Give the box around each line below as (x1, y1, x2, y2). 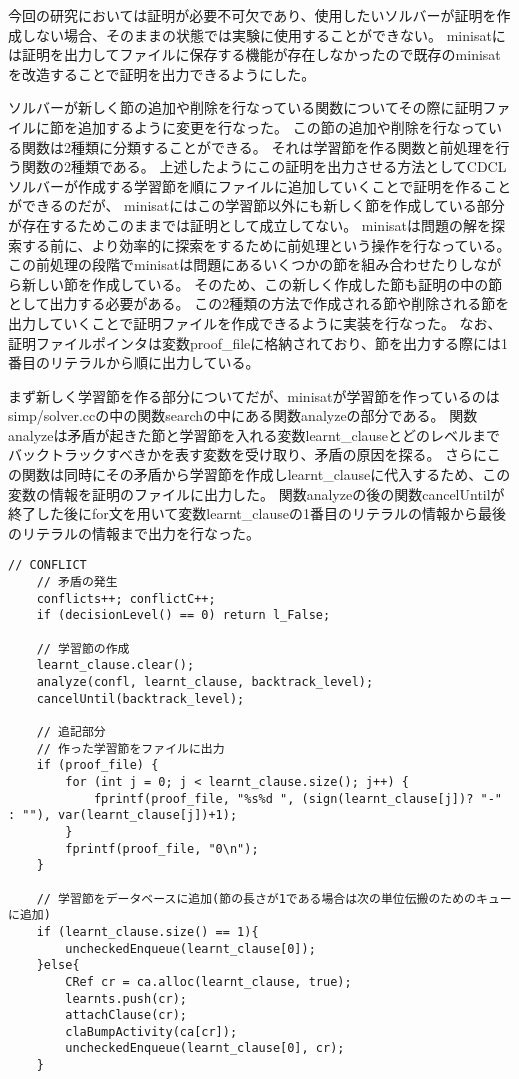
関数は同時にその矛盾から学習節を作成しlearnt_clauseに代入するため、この (21, 464, 511, 485)
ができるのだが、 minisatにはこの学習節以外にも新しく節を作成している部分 (8, 195, 505, 216)
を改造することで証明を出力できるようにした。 (8, 63, 316, 84)
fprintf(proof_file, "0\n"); (65, 841, 259, 856)
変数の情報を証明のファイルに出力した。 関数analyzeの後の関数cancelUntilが (8, 483, 505, 504)
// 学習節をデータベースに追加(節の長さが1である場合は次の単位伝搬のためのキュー (36, 891, 512, 906)
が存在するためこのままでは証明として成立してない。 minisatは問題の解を (8, 214, 492, 235)
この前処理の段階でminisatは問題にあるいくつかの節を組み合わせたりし (8, 254, 474, 275)
